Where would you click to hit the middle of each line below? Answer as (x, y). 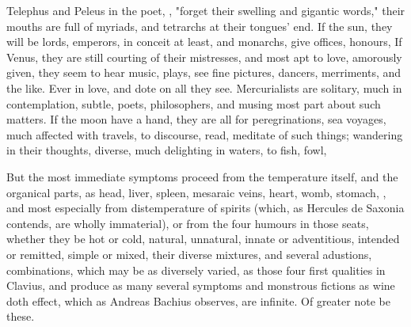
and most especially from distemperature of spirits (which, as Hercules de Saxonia (205, 208)
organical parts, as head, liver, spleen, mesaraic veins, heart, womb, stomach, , (196, 192)
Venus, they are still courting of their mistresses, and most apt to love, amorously (204, 57)
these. (21, 316)
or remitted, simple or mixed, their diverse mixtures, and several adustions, (189, 254)
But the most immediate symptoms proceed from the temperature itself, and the (202, 176)
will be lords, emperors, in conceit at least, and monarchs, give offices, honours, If (204, 42)
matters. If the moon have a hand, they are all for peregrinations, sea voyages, (196, 119)
